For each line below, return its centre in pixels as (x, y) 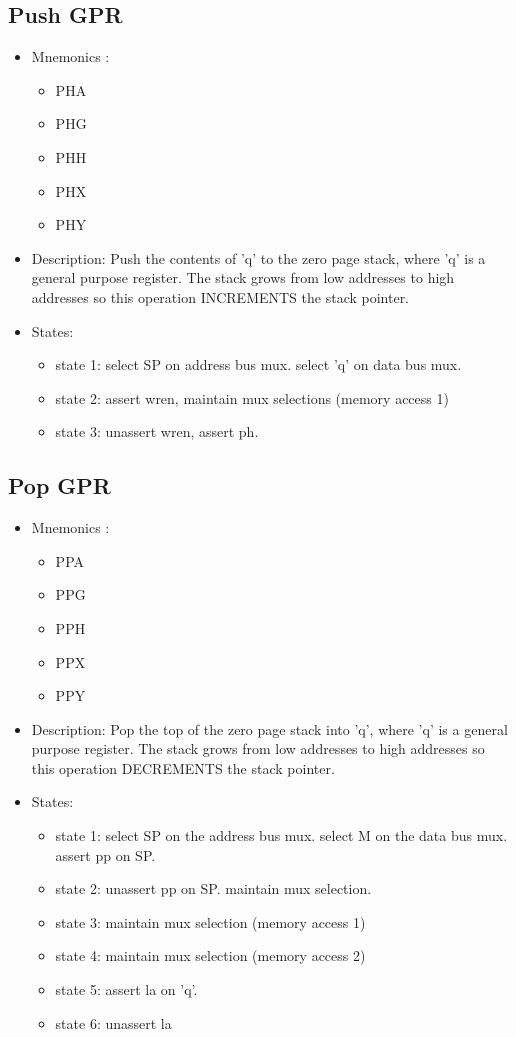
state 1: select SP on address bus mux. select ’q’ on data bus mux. (258, 364)
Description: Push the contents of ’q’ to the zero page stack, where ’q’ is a (258, 257)
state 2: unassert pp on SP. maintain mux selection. (213, 888)
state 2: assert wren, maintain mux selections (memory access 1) (252, 397)
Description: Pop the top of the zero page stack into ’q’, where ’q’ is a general (269, 728)
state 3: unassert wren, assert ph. (157, 431)
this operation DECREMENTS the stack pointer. (183, 767)
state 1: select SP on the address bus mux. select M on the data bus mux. (281, 835)
